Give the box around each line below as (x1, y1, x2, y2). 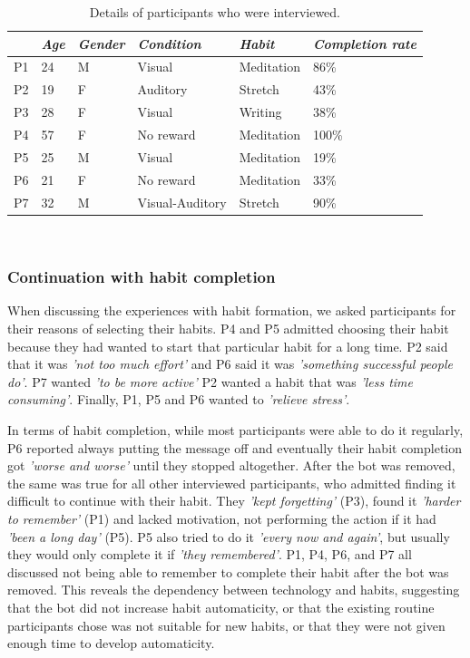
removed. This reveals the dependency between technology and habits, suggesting (7, 580, 460, 599)
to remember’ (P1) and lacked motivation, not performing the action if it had (7, 508, 436, 527)
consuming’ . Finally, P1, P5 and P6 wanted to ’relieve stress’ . (7, 390, 350, 409)
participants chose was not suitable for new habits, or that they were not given (7, 615, 446, 634)
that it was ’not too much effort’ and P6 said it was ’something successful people (7, 354, 453, 373)
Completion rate (313, 34, 416, 53)
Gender (77, 34, 125, 53)
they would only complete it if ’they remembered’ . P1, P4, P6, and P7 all (7, 545, 412, 564)
